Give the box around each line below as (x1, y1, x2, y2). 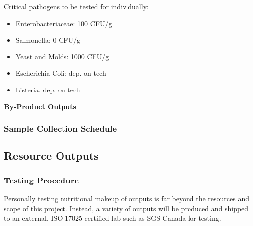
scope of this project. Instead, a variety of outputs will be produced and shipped (4, 203, 249, 213)
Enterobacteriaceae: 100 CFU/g (15, 18, 112, 28)
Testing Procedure (4, 174, 79, 186)
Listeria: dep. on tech (15, 84, 80, 94)
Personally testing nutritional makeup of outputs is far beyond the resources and (4, 193, 250, 203)
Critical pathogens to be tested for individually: (4, 1, 149, 11)
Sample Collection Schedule (4, 122, 117, 135)
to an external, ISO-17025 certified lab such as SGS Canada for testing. (4, 213, 221, 223)
